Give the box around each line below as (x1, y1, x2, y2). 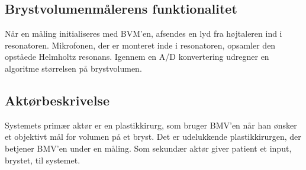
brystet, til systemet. (5, 153, 80, 166)
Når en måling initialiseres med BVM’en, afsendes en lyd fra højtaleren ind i (5, 27, 282, 40)
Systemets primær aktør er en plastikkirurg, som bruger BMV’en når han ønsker (5, 118, 297, 131)
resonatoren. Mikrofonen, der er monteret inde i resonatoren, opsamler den (5, 39, 276, 51)
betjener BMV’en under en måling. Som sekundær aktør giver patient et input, (5, 142, 292, 154)
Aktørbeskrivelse (5, 91, 109, 109)
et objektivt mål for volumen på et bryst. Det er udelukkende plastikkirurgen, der (5, 130, 301, 143)
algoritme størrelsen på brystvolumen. (5, 62, 142, 74)
